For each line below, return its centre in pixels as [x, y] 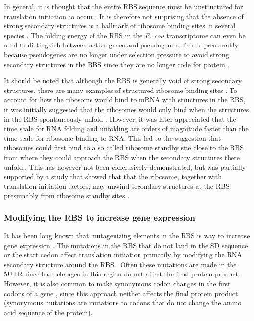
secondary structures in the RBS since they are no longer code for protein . [117, 64]
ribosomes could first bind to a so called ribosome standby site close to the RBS [124, 148]
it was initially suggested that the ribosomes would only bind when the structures [127, 109]
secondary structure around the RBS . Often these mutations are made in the [120, 264]
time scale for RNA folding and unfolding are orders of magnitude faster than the [126, 128]
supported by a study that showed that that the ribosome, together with [113, 176]
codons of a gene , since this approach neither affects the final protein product [121, 293]
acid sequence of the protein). [48, 312]
